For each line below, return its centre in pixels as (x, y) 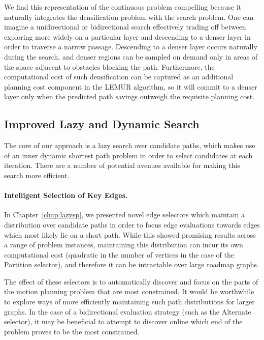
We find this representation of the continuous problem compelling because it (123, 7)
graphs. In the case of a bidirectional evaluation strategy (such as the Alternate (128, 311)
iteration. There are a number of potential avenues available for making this (122, 165)
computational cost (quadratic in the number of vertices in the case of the (119, 254)
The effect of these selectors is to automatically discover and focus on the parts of (131, 281)
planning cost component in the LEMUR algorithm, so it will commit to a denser (131, 86)
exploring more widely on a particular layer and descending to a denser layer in (127, 36)
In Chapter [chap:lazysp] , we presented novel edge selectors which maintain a (125, 215)
